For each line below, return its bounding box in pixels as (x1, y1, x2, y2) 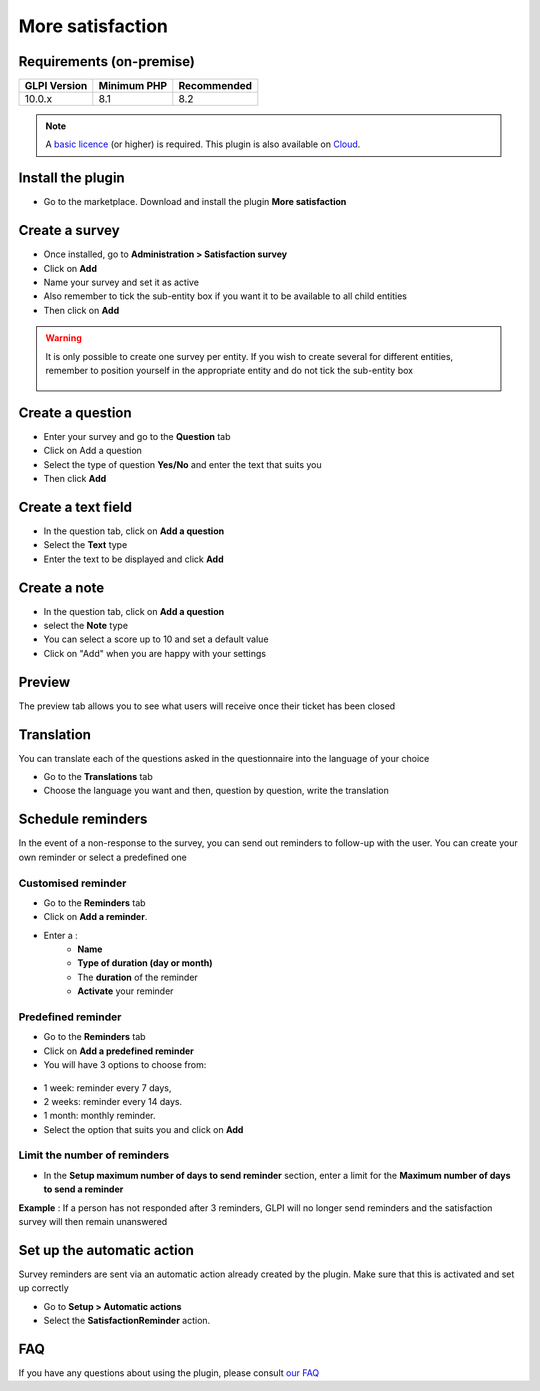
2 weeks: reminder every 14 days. (43, 1095, 183, 1107)
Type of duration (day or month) (77, 957, 214, 969)
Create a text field (18, 498, 132, 515)
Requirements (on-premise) (18, 53, 195, 70)
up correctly (18, 1282, 69, 1294)
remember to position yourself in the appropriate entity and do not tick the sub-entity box (45, 365, 414, 376)
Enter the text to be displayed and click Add (43, 553, 224, 565)
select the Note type (43, 620, 129, 632)
